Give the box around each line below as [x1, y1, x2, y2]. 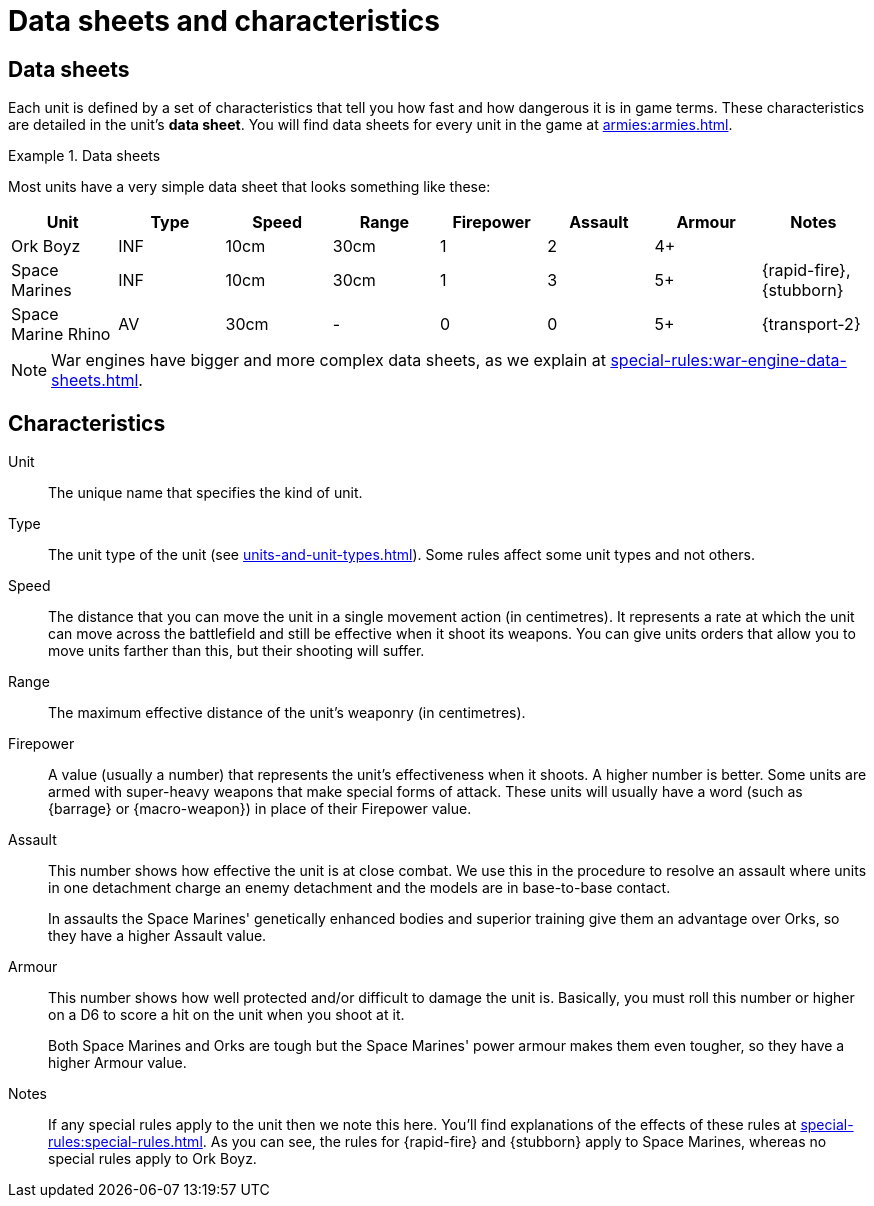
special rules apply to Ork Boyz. [48, 1150, 257, 1168]
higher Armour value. [48, 1054, 187, 1072]
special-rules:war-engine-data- [610, 350, 847, 371]
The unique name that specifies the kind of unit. [48, 484, 363, 502]
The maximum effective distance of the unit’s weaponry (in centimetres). [48, 704, 526, 722]
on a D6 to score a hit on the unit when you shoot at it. [48, 1006, 405, 1024]
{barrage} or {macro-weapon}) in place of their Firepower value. [48, 800, 472, 818]
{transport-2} [761, 314, 861, 335]
